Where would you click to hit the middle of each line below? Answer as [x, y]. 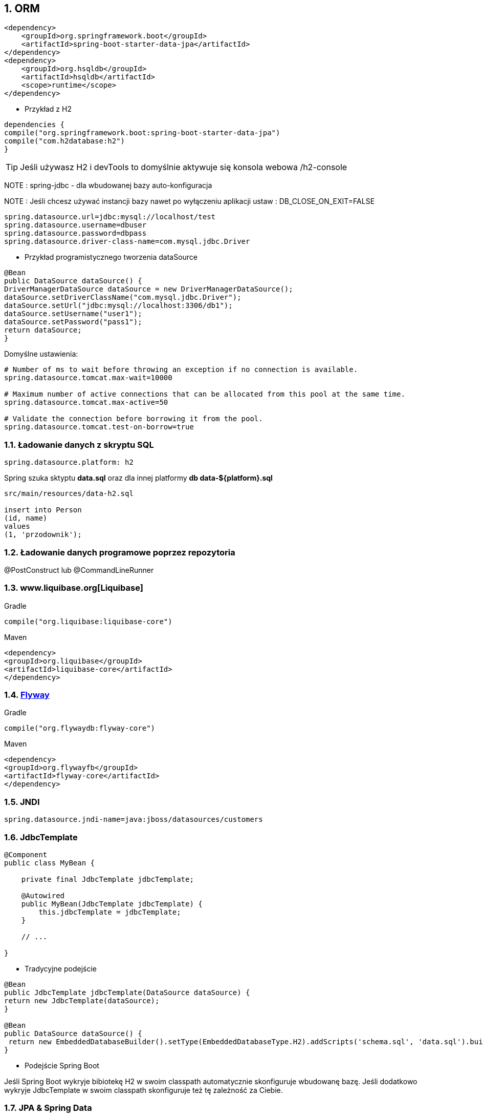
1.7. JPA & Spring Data [48, 1108]
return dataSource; [43, 330]
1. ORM [22, 8]
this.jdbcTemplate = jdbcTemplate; [110, 912]
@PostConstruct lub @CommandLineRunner [79, 570]
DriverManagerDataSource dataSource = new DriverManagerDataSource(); [149, 289]
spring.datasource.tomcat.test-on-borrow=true [99, 427]
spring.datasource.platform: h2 [69, 462]
